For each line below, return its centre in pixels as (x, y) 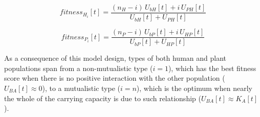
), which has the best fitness (212, 68)
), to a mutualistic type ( (81, 88)
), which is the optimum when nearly (194, 88)
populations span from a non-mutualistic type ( (79, 68)
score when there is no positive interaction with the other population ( (115, 78)
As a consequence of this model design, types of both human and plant (115, 58)
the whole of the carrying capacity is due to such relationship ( (103, 98)
